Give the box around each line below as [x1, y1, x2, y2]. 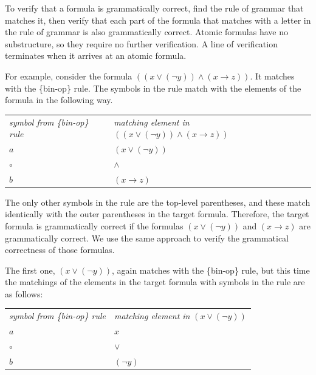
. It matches [250, 69, 295, 82]
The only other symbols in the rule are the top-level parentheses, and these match [5, 195, 311, 208]
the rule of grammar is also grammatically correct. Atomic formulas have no [5, 25, 288, 38]
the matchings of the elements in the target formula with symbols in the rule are [5, 275, 305, 288]
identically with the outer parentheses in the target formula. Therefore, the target [5, 208, 309, 220]
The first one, [5, 263, 55, 276]
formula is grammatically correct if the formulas [5, 219, 184, 232]
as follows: [5, 287, 43, 300]
